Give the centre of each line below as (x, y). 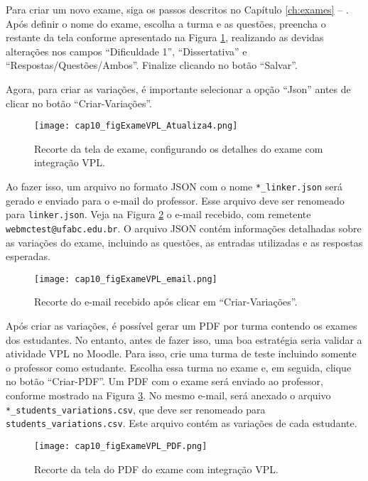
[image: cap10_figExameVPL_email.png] (126, 279)
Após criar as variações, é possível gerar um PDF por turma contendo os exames (182, 325)
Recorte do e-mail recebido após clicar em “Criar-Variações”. (166, 302)
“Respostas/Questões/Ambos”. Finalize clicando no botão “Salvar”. (152, 65)
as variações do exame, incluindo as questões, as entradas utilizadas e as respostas (184, 242)
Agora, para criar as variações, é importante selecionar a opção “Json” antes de (178, 88)
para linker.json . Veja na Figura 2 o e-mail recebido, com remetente (158, 214)
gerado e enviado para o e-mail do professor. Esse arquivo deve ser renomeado (175, 200)
